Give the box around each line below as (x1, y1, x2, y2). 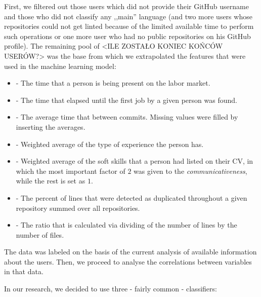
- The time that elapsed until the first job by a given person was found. (16, 94, 237, 105)
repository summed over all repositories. (16, 202, 140, 213)
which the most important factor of (16, 165, 125, 176)
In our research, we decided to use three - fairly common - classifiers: (4, 283, 217, 294)
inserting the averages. (16, 121, 85, 132)
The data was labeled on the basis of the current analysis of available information (4, 246, 257, 257)
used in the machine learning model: (4, 60, 116, 71)
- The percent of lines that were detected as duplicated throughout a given (16, 192, 247, 203)
